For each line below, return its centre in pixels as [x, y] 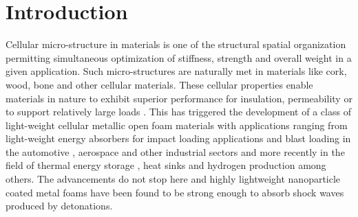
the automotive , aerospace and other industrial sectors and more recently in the [175, 151]
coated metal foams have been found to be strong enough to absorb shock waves [175, 192]
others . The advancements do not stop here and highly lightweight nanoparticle [173, 179]
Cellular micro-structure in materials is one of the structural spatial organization [176, 44]
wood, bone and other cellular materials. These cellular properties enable [159, 84]
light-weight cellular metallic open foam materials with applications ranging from [177, 125]
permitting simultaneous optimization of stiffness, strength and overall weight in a [179, 57]
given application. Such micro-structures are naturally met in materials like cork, [176, 71]
